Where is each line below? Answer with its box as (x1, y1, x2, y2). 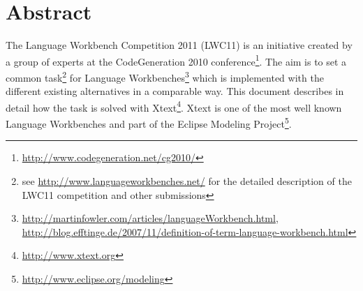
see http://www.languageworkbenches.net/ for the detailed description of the (22, 173, 352, 188)
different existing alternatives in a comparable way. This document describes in (6, 84, 344, 98)
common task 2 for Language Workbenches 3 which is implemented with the (6, 68, 324, 84)
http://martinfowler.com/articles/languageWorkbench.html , (22, 211, 279, 225)
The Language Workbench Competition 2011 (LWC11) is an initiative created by (6, 38, 353, 52)
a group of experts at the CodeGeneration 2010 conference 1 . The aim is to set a (6, 52, 347, 68)
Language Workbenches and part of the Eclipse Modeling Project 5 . (6, 114, 292, 130)
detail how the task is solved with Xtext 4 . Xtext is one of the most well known (6, 98, 342, 114)
